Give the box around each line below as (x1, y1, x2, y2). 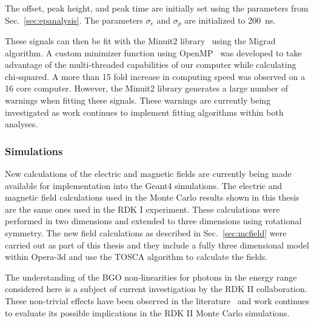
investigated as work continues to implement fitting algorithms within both (5, 105, 284, 118)
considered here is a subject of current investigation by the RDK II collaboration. (5, 282, 307, 295)
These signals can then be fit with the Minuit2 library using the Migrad (5, 35, 276, 47)
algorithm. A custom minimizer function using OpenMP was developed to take (5, 46, 302, 59)
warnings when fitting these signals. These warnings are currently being (5, 94, 271, 107)
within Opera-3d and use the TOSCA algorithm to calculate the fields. (5, 250, 268, 263)
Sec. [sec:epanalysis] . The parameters (5, 13, 143, 26)
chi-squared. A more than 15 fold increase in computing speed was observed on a (5, 70, 306, 82)
